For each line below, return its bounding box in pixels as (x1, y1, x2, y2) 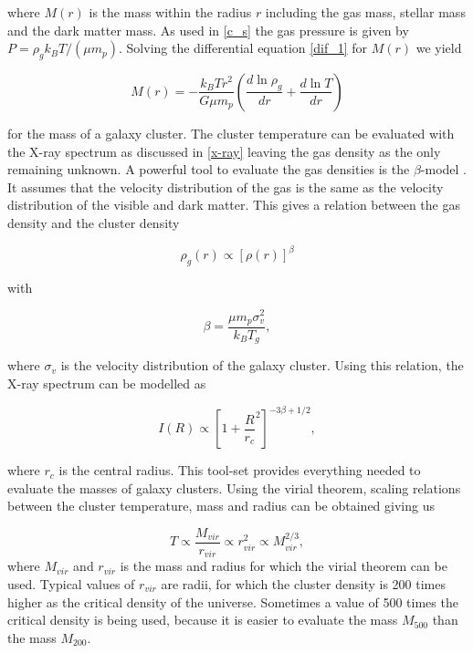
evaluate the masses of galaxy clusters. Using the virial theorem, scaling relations (7, 478, 461, 497)
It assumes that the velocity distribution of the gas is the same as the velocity (7, 177, 444, 196)
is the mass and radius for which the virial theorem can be (120, 556, 447, 575)
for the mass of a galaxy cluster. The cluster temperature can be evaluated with (7, 123, 455, 142)
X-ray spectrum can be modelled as (7, 374, 206, 393)
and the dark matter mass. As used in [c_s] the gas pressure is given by (7, 20, 409, 39)
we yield (415, 38, 462, 57)
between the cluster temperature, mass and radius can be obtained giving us (7, 496, 435, 515)
